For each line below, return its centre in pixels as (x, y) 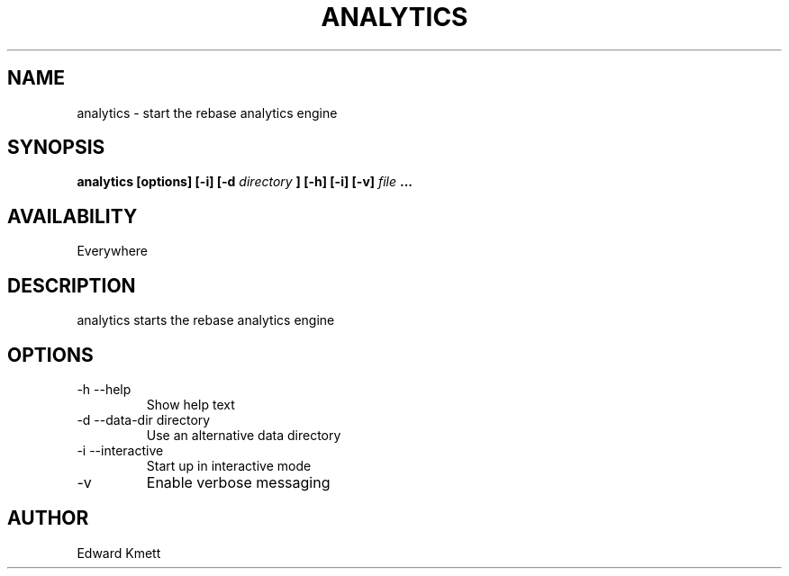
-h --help (104, 389)
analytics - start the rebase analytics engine (207, 112)
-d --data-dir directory (144, 419)
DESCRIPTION (72, 285)
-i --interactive (120, 450)
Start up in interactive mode (229, 465)
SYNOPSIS (56, 148)
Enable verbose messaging (238, 482)
